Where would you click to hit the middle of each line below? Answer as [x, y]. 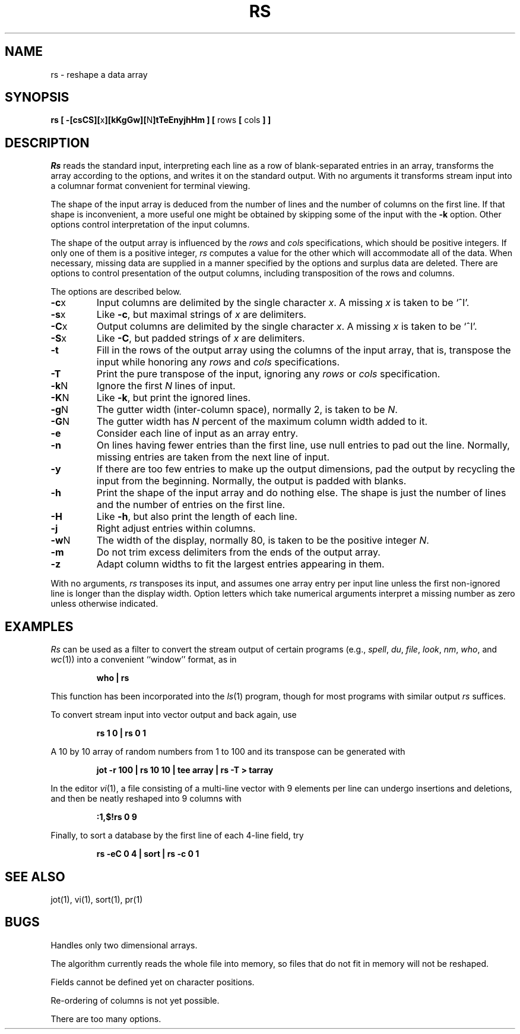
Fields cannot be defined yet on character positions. [153, 982]
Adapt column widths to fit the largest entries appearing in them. [240, 564]
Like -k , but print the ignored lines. [174, 398]
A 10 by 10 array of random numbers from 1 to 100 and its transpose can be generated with [228, 752]
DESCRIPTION [47, 143]
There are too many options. [106, 1019]
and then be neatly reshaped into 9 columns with [146, 799]
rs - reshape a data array [99, 74]
